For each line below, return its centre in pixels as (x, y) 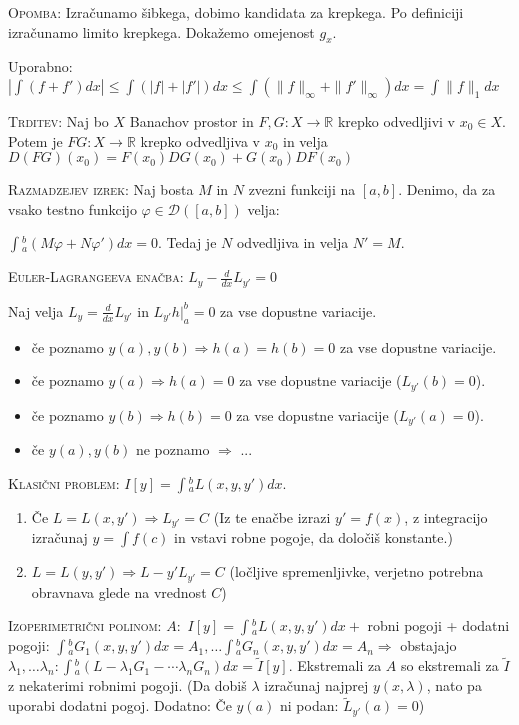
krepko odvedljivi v (396, 120)
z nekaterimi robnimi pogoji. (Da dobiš (127, 685)
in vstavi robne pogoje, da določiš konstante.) (313, 537)
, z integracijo (446, 516)
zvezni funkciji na (302, 189)
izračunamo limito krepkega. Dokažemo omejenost (161, 31)
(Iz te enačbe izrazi (272, 516)
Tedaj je (191, 242)
